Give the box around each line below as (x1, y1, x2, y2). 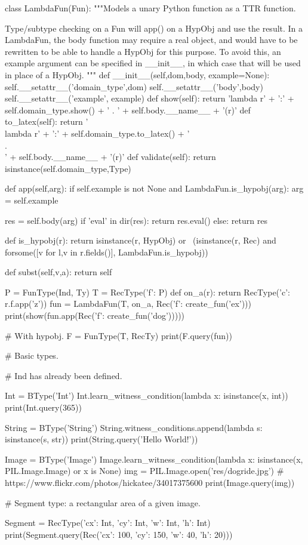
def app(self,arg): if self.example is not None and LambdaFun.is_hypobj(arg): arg (5, 182, 304, 195)
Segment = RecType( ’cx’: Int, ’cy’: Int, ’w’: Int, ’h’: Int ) (5, 516, 211, 529)
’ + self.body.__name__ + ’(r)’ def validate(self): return (5, 150, 216, 163)
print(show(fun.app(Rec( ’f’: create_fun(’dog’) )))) (5, 309, 185, 322)
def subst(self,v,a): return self (5, 266, 112, 278)
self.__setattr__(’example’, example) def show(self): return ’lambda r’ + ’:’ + (5, 92, 294, 104)
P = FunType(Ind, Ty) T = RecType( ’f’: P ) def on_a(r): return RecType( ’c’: (5, 285, 290, 298)
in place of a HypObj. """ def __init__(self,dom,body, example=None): (5, 68, 270, 81)
